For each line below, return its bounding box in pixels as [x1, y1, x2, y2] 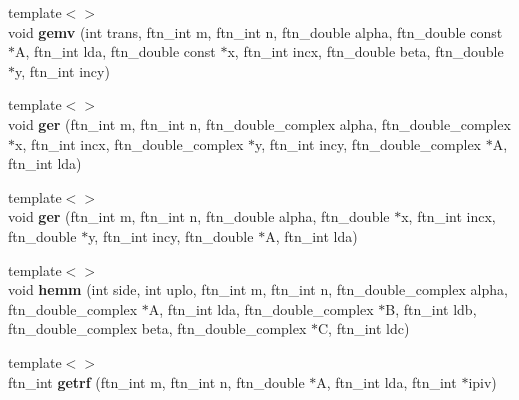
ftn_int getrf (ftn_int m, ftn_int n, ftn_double [8, 371, 305, 392]
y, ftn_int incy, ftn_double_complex [255, 133, 482, 154]
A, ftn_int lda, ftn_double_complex [148, 298, 374, 319]
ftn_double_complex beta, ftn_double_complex [8, 318, 307, 339]
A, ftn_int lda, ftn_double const [15, 41, 216, 62]
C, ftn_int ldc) [318, 318, 410, 339]
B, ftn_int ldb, [385, 298, 477, 319]
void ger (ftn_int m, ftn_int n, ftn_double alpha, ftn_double [8, 206, 390, 227]
